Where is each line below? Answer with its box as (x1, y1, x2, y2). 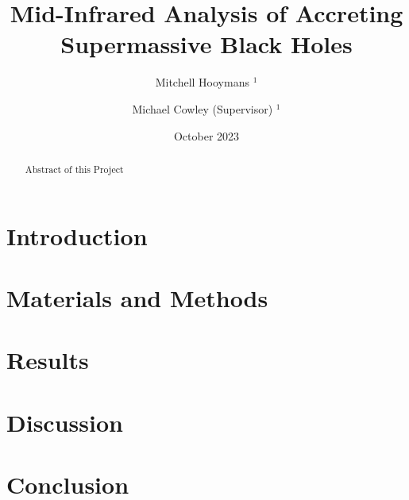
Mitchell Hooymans (155, 74, 249, 90)
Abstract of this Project (25, 162, 124, 175)
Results (6, 344, 89, 376)
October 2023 (173, 127, 240, 144)
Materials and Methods (6, 281, 268, 313)
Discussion (6, 406, 123, 438)
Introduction (6, 219, 148, 252)
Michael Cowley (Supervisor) (132, 100, 273, 117)
